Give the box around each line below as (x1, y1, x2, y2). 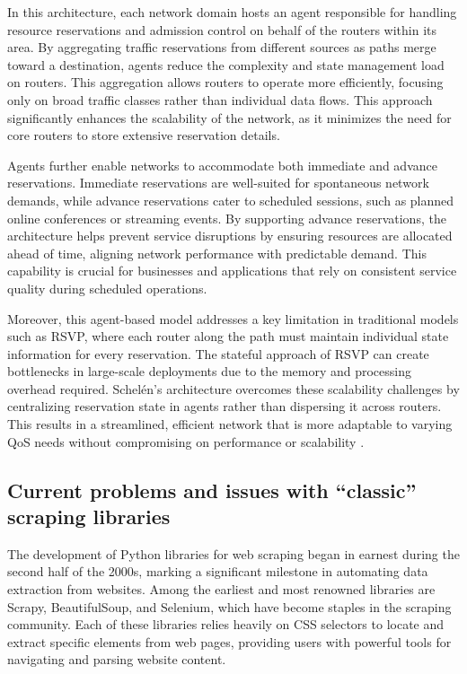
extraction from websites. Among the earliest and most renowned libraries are (7, 580, 436, 599)
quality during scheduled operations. (7, 278, 207, 297)
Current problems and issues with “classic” (7, 476, 417, 503)
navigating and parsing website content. (7, 650, 226, 669)
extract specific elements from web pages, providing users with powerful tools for (7, 632, 452, 651)
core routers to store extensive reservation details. (7, 126, 280, 144)
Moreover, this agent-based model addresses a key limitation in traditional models (7, 309, 459, 328)
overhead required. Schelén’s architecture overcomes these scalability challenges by (7, 379, 460, 398)
